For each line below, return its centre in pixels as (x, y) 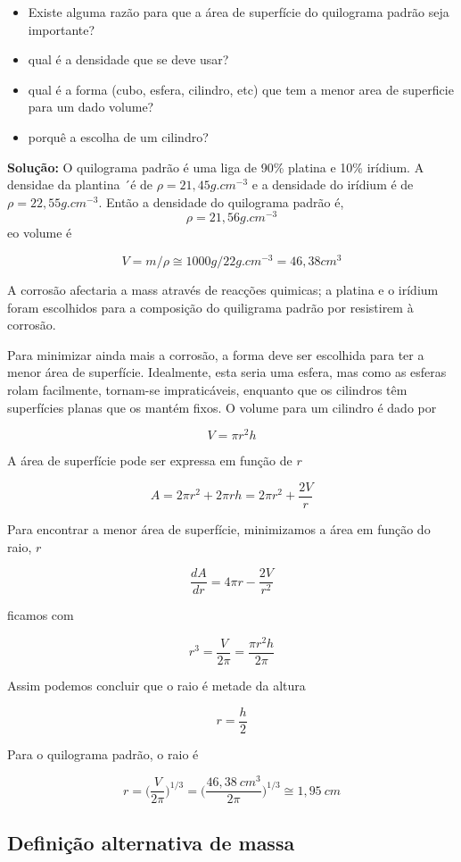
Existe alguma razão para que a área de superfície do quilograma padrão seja (239, 12)
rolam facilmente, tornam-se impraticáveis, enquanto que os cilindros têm (207, 390)
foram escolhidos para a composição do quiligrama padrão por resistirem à (210, 307)
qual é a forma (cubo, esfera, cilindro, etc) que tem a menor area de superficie (241, 89)
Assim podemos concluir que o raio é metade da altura (156, 685)
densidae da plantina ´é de (80, 184)
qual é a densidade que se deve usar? (128, 59)
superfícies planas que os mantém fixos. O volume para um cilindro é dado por (222, 407)
